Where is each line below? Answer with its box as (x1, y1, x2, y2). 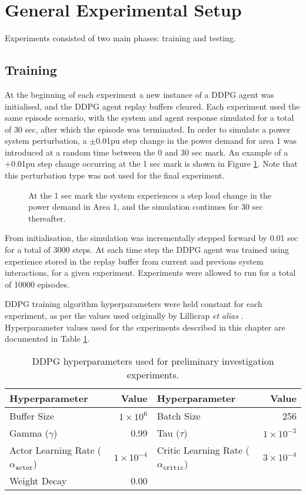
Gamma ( (9, 425, 49, 440)
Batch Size (157, 408, 201, 423)
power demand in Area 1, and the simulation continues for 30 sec (28, 200, 263, 213)
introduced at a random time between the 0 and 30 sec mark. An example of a (5, 146, 288, 158)
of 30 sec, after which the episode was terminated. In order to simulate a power (5, 123, 291, 135)
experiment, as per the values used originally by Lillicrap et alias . (5, 309, 244, 322)
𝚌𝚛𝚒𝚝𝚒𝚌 (162, 464, 184, 471)
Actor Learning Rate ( (9, 443, 102, 457)
